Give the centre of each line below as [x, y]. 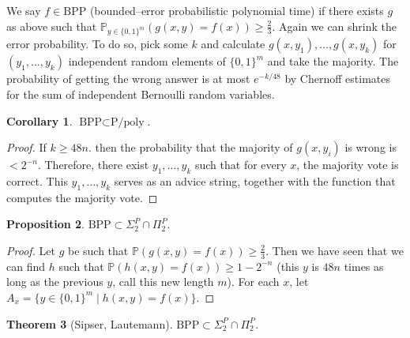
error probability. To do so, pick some [97, 44]
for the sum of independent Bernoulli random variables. [141, 94]
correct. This [37, 180]
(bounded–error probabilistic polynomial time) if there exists [237, 10]
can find [26, 266]
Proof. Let [31, 250]
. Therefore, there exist [93, 165]
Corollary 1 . [39, 120]
